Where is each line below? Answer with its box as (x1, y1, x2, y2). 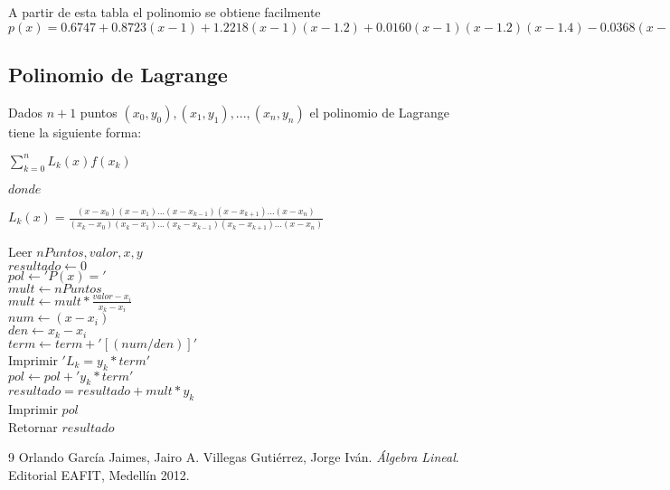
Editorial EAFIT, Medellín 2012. (8, 465, 190, 484)
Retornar (8, 417, 58, 436)
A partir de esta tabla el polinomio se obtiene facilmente (8, 3, 321, 21)
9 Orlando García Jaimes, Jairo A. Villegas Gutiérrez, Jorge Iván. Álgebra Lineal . (8, 448, 459, 466)
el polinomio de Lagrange (309, 102, 450, 121)
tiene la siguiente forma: (8, 122, 142, 141)
